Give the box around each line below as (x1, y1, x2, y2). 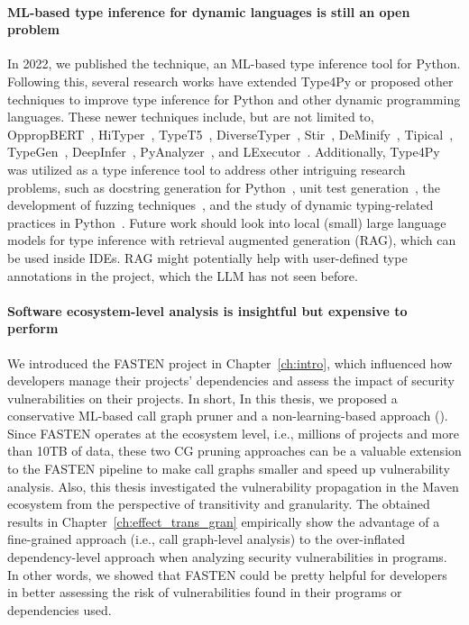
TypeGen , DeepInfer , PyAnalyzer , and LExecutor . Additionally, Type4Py (7, 142, 440, 161)
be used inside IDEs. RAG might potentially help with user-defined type (7, 248, 408, 267)
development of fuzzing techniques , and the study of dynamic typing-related (7, 195, 434, 214)
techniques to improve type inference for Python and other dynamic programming (7, 89, 461, 108)
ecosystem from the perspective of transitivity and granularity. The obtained (7, 494, 430, 513)
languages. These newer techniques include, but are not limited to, (7, 107, 374, 126)
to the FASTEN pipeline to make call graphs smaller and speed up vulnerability (7, 459, 450, 478)
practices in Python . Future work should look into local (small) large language (7, 213, 446, 231)
